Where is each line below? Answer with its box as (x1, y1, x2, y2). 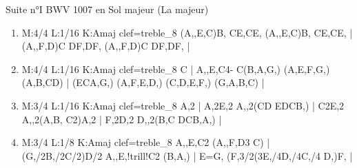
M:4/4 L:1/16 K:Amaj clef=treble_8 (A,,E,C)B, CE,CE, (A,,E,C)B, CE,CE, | (21, 25, 353, 39)
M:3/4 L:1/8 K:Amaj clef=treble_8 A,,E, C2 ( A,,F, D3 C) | (21, 135, 270, 149)
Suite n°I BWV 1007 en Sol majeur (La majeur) (6, 2, 209, 16)
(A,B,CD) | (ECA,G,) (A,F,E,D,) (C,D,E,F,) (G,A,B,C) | (21, 75, 265, 90)
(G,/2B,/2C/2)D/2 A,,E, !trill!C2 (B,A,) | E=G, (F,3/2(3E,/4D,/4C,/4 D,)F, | (21, 148, 353, 162)
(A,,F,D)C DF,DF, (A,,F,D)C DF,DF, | (21, 39, 190, 53)
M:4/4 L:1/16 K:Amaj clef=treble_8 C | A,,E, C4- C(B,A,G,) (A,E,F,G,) (21, 61, 330, 76)
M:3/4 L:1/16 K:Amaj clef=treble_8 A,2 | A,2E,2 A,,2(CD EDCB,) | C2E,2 (21, 98, 345, 112)
